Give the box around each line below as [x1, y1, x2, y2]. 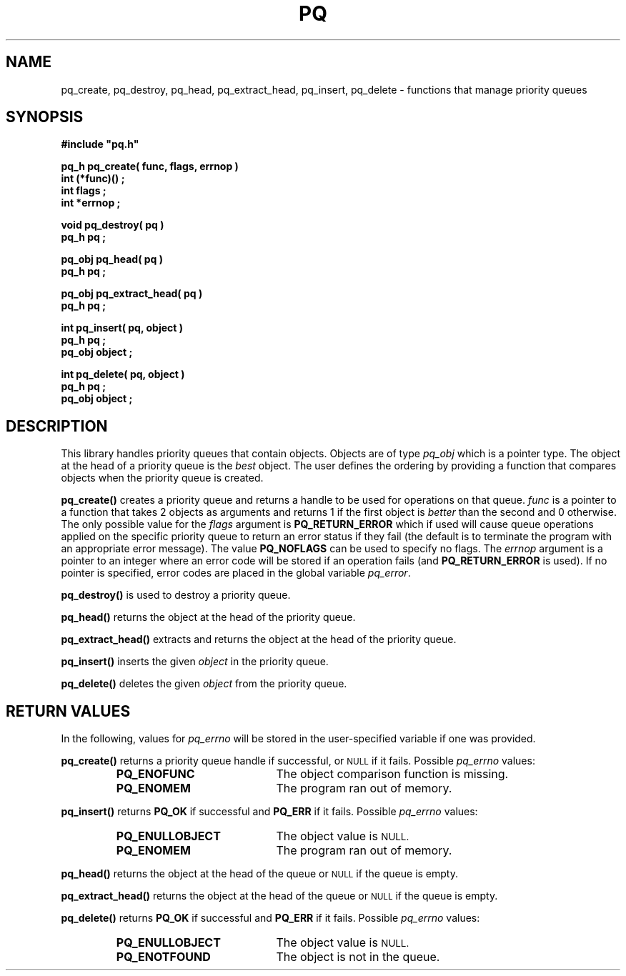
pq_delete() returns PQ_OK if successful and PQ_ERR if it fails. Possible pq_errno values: [61, 912, 480, 925]
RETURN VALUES [6, 702, 131, 720]
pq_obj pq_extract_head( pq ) [61, 287, 203, 300]
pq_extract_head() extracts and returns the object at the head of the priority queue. [61, 633, 457, 646]
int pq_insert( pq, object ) [61, 322, 183, 334]
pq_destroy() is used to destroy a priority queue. [61, 589, 291, 602]
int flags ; [61, 184, 106, 197]
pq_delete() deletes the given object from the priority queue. [61, 677, 347, 690]
